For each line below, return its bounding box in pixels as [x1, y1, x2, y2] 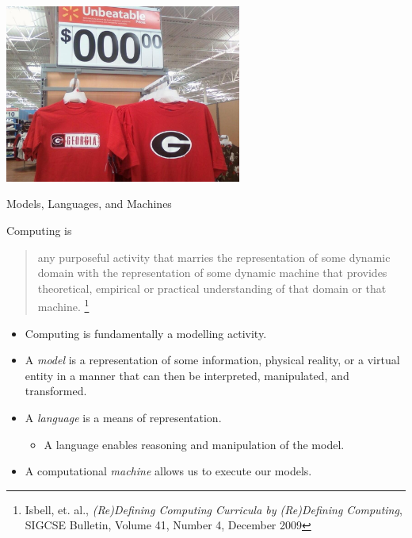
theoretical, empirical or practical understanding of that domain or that [37, 279, 387, 296]
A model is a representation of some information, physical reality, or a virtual [25, 352, 400, 368]
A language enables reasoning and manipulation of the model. [44, 436, 345, 452]
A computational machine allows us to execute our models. [25, 463, 312, 479]
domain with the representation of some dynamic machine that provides [37, 264, 387, 281]
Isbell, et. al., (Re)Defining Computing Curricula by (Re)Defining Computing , [25, 501, 402, 517]
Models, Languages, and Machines [6, 195, 172, 212]
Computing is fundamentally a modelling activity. [25, 325, 267, 341]
